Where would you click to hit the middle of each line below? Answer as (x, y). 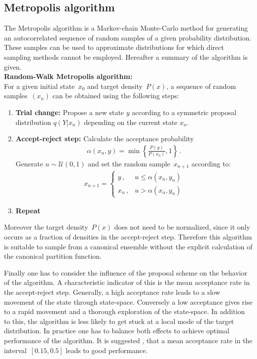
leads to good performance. (107, 350)
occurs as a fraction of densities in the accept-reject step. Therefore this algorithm (128, 237)
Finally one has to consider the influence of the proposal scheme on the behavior (126, 272)
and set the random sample (129, 163)
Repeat (28, 210)
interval (15, 350)
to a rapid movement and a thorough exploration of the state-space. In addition (125, 311)
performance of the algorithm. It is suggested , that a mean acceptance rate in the (128, 340)
